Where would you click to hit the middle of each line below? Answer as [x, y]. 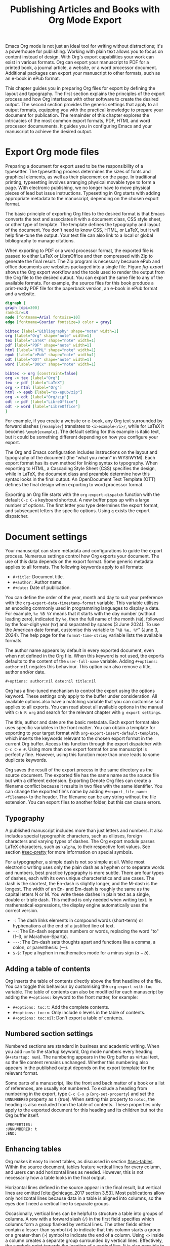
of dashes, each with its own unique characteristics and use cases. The [80, 878]
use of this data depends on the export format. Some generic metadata [79, 562]
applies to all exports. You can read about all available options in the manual [84, 707]
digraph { [16, 303]
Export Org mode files [52, 152]
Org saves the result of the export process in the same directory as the [79, 770]
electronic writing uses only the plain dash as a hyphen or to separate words [85, 867]
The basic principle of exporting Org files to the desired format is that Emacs [85, 214]
